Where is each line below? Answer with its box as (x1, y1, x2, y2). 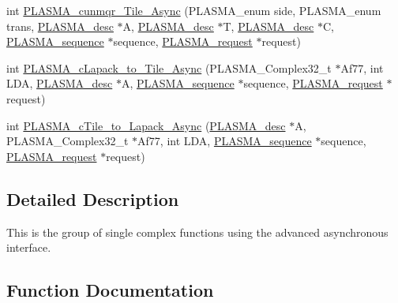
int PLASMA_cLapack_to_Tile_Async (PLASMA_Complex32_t (6, 59, 332, 76)
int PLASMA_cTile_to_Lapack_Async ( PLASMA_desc (6, 117, 286, 133)
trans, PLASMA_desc (6, 17, 114, 34)
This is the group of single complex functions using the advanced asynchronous (6, 223, 389, 240)
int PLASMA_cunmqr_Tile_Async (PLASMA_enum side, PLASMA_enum (6, 2, 381, 18)
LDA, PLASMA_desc (6, 75, 113, 92)
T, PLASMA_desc (223, 17, 314, 34)
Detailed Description (6, 186, 179, 211)
